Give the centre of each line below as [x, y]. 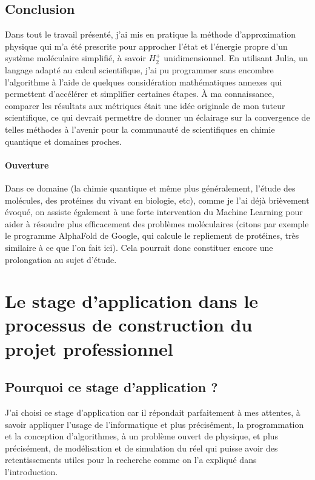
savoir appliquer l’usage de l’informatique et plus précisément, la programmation [154, 424]
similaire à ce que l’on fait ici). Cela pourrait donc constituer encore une [139, 247]
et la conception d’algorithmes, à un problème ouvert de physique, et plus [142, 436]
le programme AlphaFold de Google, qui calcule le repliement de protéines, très [152, 235]
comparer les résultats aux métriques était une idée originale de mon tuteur [145, 105]
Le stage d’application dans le [132, 301]
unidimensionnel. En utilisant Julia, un [236, 58]
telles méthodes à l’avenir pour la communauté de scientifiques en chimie [140, 129]
